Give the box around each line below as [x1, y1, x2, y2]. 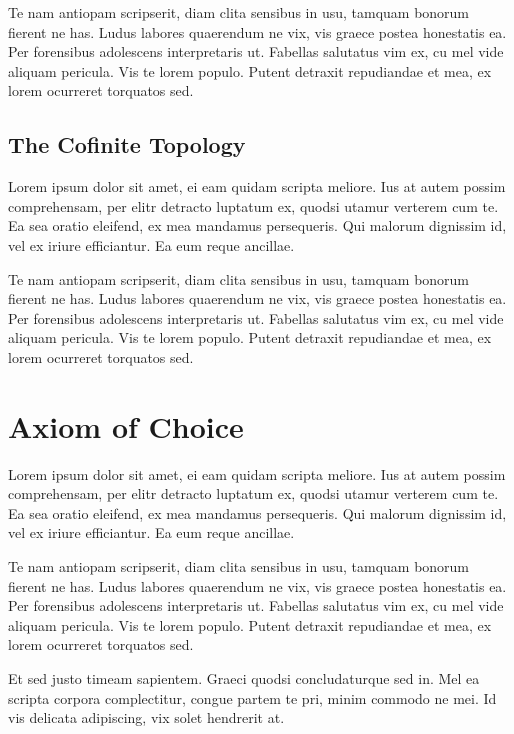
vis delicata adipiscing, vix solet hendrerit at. [8, 707, 285, 728]
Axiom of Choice [8, 405, 244, 446]
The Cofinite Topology [8, 129, 246, 160]
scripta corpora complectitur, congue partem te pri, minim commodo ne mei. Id [8, 687, 497, 708]
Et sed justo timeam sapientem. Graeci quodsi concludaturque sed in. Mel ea [8, 667, 480, 688]
